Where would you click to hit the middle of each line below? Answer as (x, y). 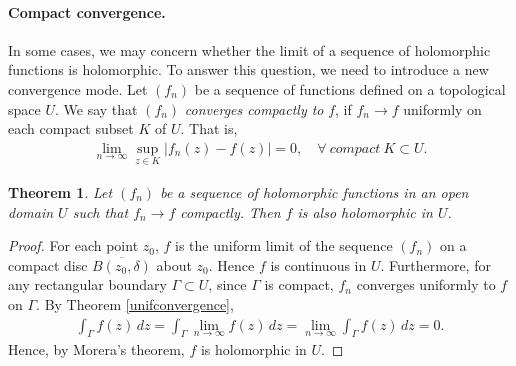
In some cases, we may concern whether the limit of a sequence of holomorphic (249, 49)
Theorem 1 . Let (60, 192)
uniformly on (442, 108)
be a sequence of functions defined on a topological (350, 88)
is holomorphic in (253, 349)
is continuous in (318, 264)
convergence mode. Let (78, 88)
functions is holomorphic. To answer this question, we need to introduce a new (248, 69)
